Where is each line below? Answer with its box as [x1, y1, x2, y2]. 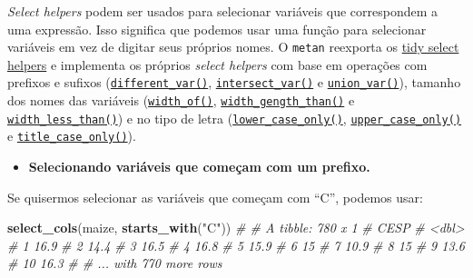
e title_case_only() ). [7, 126, 136, 145]
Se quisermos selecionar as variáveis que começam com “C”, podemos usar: [7, 187, 423, 206]
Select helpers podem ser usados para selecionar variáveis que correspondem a [7, 2, 439, 20]
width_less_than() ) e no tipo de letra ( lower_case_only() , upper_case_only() [7, 108, 462, 127]
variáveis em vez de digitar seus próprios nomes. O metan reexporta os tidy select [7, 37, 459, 56]
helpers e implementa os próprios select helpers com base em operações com [7, 55, 428, 74]
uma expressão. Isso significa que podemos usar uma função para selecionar [7, 19, 427, 38]
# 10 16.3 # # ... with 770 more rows [7, 253, 222, 273]
